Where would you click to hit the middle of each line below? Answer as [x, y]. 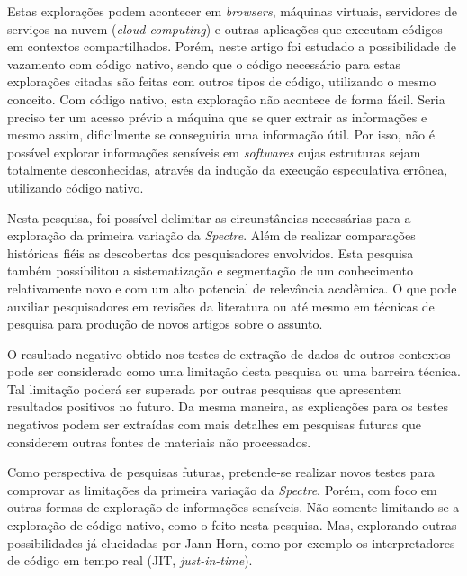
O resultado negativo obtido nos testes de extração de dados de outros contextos [229, 353]
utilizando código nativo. [76, 187]
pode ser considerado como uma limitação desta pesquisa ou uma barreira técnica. [234, 371]
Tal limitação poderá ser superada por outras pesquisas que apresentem [205, 388]
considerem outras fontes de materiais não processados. [159, 441]
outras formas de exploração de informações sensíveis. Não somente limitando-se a [233, 507]
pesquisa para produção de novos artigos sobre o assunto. [165, 324]
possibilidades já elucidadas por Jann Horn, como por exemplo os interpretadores [231, 542]
